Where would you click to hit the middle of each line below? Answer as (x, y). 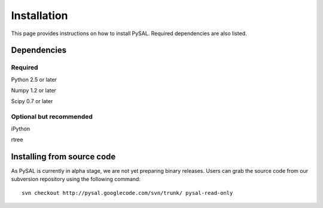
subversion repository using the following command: (76, 179)
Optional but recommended (52, 117)
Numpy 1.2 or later (34, 91)
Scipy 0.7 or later (32, 101)
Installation (39, 15)
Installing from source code (63, 156)
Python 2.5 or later (34, 79)
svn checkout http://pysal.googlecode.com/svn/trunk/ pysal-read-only (127, 193)
